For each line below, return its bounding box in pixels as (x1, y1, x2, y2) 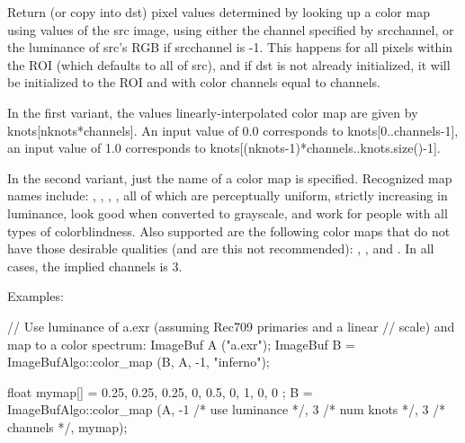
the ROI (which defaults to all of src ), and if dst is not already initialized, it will (7, 55, 451, 74)
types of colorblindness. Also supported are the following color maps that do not (7, 221, 451, 240)
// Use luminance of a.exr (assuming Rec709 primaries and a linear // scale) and (7, 316, 455, 335)
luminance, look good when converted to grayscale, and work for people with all (7, 203, 448, 222)
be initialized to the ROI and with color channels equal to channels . (7, 73, 380, 92)
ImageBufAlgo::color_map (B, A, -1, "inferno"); (7, 352, 270, 371)
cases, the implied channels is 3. (7, 256, 183, 275)
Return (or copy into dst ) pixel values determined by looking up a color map (7, 3, 430, 21)
